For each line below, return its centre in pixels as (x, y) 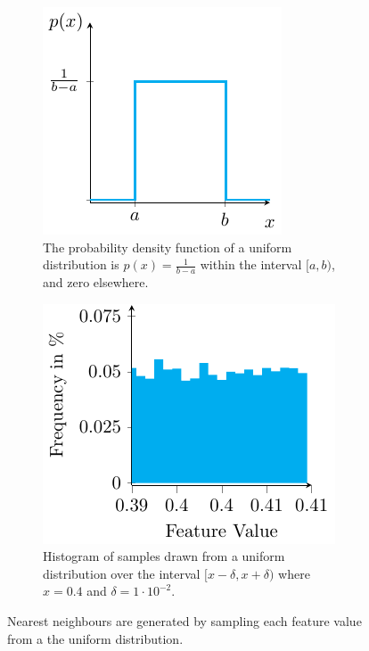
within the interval (251, 264)
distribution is (81, 264)
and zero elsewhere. (96, 282)
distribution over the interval (122, 573)
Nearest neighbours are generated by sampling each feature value (184, 620)
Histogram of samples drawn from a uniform (164, 556)
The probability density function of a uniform (168, 247)
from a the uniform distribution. (95, 638)
